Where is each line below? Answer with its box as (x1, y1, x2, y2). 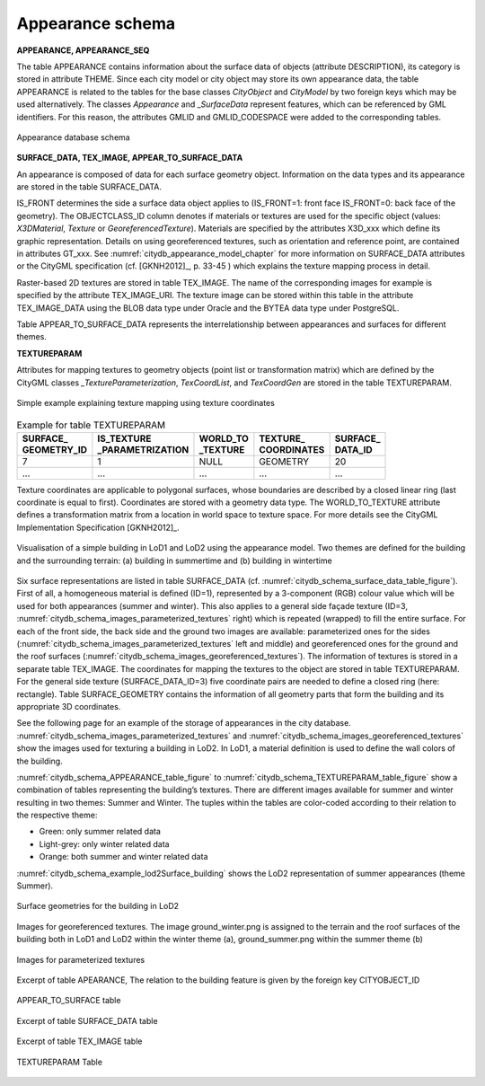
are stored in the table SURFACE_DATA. (16, 181, 162, 192)
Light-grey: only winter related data (39, 838, 170, 849)
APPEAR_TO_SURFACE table (16, 995, 121, 1006)
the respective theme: (16, 809, 98, 821)
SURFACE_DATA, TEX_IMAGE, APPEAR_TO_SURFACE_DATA (16, 153, 243, 163)
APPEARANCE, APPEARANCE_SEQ (16, 45, 150, 56)
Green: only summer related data (39, 826, 162, 837)
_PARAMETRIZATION (97, 443, 190, 455)
